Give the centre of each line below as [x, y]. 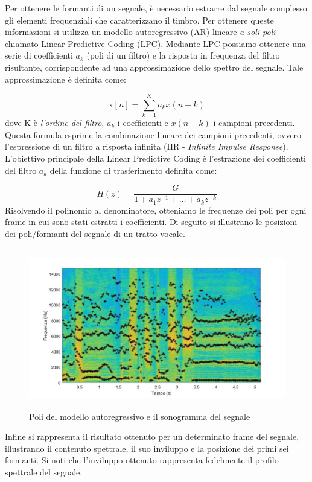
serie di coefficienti [39, 55]
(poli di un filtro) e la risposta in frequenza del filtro [183, 55]
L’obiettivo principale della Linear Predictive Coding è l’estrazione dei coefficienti [155, 158]
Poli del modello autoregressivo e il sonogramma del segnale [140, 416]
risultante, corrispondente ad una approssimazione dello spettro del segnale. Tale [154, 67]
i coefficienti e [143, 123]
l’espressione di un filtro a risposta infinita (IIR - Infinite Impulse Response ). [147, 146]
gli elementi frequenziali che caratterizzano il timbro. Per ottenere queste [139, 20]
